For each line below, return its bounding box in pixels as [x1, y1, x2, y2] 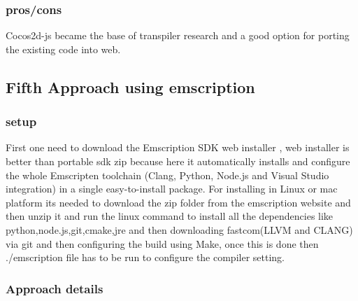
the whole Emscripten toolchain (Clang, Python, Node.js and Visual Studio [6, 167, 329, 182]
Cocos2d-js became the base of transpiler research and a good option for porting [6, 28, 350, 43]
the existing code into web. [6, 41, 121, 56]
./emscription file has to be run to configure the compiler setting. [6, 250, 285, 265]
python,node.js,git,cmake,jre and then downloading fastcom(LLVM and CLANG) [6, 222, 353, 237]
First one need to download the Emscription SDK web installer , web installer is [6, 140, 350, 155]
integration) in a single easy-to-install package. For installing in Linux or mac [6, 181, 338, 196]
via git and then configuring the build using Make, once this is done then [6, 236, 319, 251]
